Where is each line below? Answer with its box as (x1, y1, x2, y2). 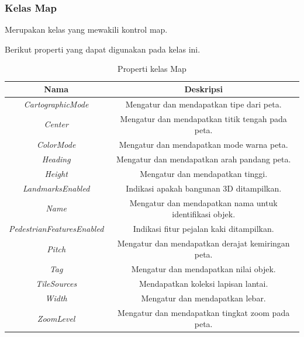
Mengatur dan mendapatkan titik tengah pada (120, 112, 287, 124)
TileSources (36, 277, 77, 290)
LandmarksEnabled (22, 182, 90, 194)
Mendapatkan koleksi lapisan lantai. (139, 277, 268, 290)
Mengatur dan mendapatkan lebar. (141, 291, 266, 304)
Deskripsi (184, 83, 223, 95)
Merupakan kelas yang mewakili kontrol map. (5, 23, 168, 36)
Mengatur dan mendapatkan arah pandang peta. (116, 152, 291, 165)
